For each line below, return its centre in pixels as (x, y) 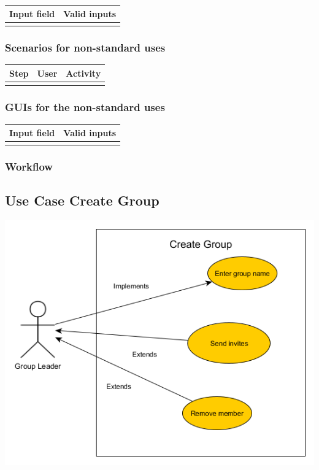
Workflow (29, 166)
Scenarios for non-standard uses (85, 47)
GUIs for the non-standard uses (85, 106)
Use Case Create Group (82, 200)
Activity (83, 73)
